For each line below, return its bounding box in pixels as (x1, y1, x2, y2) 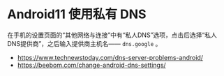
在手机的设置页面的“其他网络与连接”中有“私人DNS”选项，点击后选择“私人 (7, 31, 218, 39)
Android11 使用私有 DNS (7, 6, 147, 22)
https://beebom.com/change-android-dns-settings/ (17, 61, 166, 69)
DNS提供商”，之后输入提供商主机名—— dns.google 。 (7, 39, 162, 47)
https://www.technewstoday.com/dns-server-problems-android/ (17, 53, 204, 61)
